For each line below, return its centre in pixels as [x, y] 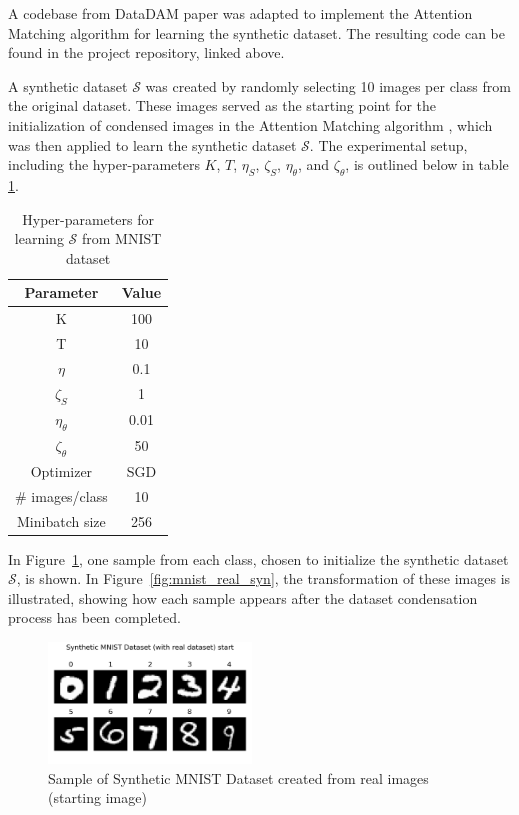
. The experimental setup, [388, 144]
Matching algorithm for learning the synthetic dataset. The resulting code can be [257, 32]
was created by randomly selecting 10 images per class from [328, 85]
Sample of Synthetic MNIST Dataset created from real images [238, 777]
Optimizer [61, 470]
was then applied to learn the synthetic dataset [152, 144]
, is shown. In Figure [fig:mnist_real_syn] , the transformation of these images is [263, 578]
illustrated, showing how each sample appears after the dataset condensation [243, 597]
